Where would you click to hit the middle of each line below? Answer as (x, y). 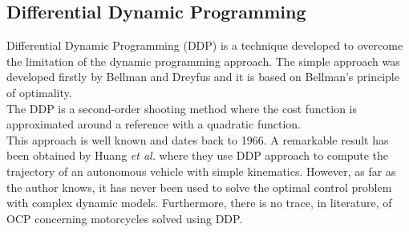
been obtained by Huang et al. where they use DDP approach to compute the (198, 155)
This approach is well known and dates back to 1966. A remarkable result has (198, 139)
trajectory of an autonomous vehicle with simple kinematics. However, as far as (201, 171)
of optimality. (39, 92)
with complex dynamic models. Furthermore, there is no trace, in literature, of (199, 203)
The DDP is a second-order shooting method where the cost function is (182, 108)
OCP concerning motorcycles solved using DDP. (125, 218)
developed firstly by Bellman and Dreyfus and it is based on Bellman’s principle (203, 77)
